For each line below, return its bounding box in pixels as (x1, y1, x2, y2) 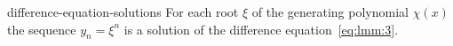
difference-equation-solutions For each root (7, 3, 239, 20)
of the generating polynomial (251, 3, 409, 20)
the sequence (7, 19, 76, 38)
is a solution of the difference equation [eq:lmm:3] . (123, 19, 399, 38)
